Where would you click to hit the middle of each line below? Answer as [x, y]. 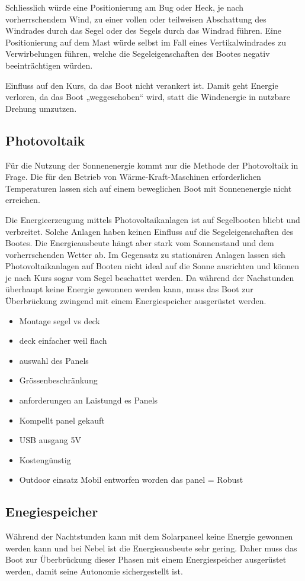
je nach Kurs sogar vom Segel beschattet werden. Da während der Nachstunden [150, 277]
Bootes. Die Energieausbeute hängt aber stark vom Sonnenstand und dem [140, 243]
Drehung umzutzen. [41, 108]
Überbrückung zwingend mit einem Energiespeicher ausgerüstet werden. [136, 301]
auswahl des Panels [54, 360]
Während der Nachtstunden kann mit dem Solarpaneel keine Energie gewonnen [149, 536]
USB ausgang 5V [50, 440]
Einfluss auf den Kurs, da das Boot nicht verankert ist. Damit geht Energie [142, 85]
